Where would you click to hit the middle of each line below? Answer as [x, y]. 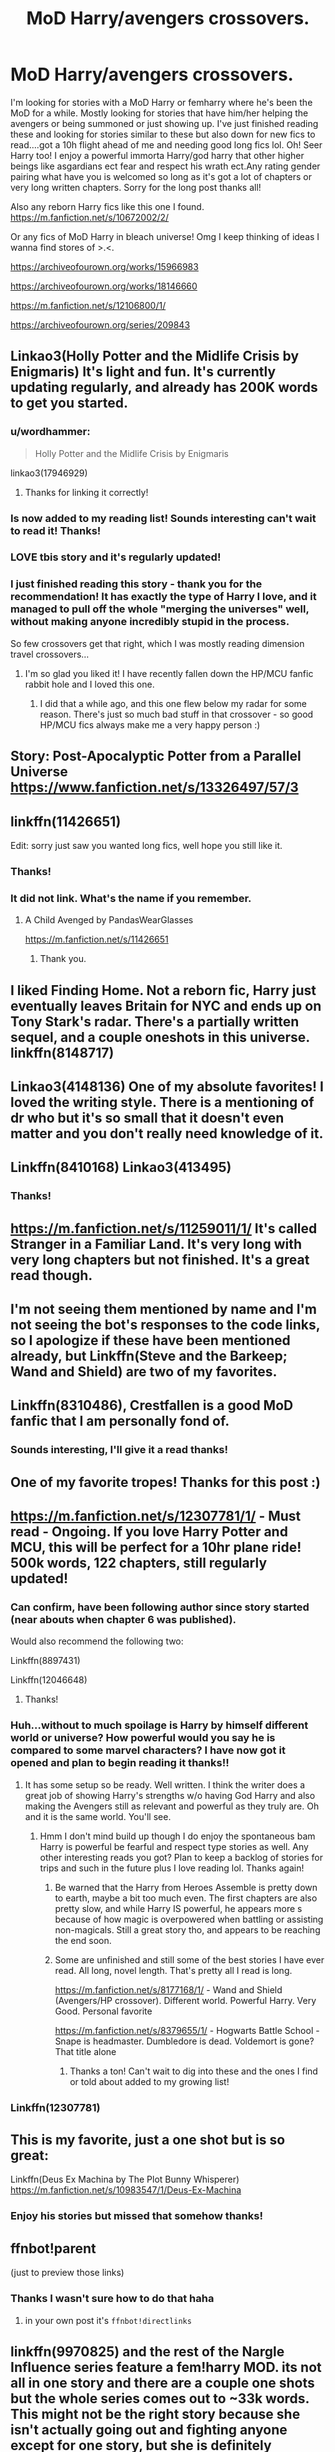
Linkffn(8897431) [45, 1661]
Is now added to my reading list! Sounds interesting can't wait [163, 518]
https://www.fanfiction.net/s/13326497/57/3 [154, 787]
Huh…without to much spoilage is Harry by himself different [159, 1725]
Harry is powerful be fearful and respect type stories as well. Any [174, 1846]
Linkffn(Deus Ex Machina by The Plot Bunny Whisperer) [125, 2179]
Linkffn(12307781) [55, 2107]
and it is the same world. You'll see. [98, 1816]
